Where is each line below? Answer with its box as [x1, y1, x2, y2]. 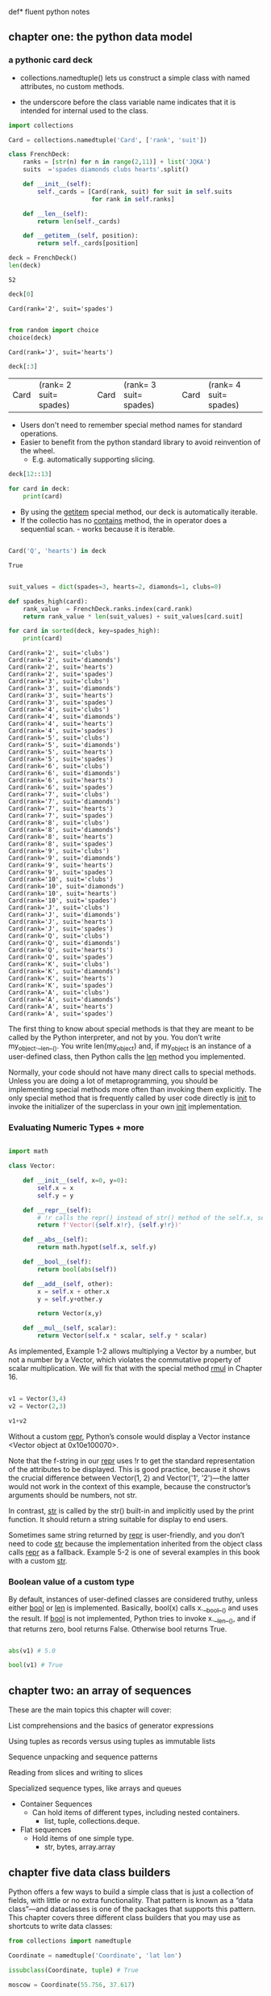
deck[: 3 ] [8, 362, 38, 370]
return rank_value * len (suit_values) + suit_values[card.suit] [23, 612, 244, 621]
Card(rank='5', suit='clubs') [8, 734, 110, 742]
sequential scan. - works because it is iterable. [19, 525, 176, 534]
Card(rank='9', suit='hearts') [8, 861, 114, 870]
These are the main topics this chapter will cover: [8, 1705, 172, 1715]
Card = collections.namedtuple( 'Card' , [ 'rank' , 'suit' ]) [8, 136, 207, 144]
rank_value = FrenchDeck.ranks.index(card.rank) [23, 605, 194, 613]
